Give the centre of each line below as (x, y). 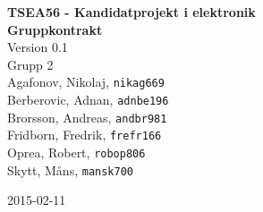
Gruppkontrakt (55, 29)
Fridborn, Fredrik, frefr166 (85, 135)
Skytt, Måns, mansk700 (70, 170)
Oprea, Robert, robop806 (76, 152)
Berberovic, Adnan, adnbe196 (88, 100)
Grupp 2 (30, 64)
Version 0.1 (38, 47)
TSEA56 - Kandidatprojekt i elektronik (131, 12)
